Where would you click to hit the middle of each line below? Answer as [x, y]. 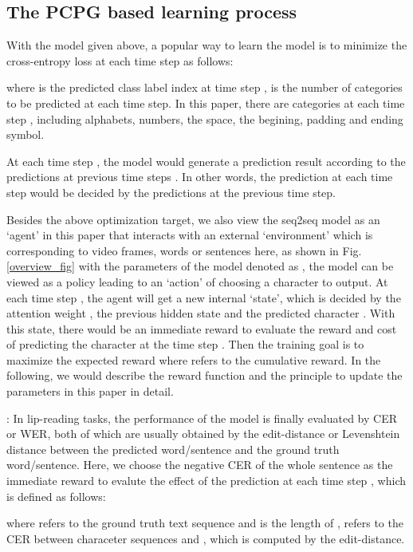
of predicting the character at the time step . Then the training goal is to [185, 344]
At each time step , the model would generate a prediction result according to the [206, 161]
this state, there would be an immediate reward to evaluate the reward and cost [202, 328]
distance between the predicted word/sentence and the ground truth [173, 449]
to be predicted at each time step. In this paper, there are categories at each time [206, 103]
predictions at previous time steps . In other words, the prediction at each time [200, 177]
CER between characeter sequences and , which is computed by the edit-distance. [206, 538]
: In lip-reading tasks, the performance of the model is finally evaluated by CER [202, 418]
